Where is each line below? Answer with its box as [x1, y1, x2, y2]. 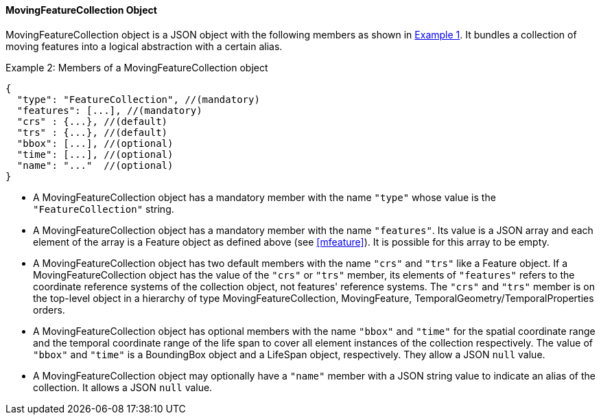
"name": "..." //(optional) [16, 159, 174, 171]
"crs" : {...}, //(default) [16, 115, 168, 127]
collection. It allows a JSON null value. [33, 381, 213, 393]
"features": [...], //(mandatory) [16, 104, 202, 116]
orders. [33, 303, 65, 316]
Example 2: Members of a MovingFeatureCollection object [5, 61, 268, 73]
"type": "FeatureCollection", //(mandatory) [16, 93, 260, 105]
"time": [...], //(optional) [16, 148, 174, 160]
